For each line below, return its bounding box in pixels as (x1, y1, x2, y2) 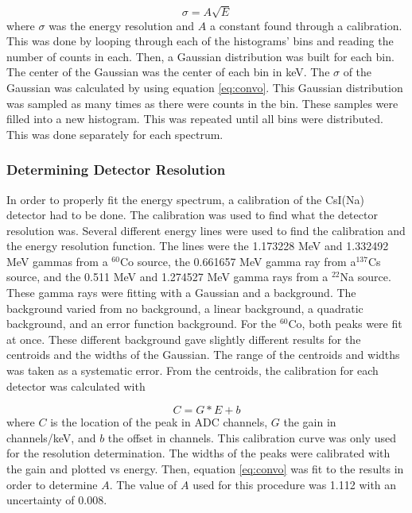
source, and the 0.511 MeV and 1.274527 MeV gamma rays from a (6, 268, 328, 285)
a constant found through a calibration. (209, 17, 402, 33)
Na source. (340, 268, 391, 285)
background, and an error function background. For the (6, 315, 277, 332)
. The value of (109, 476, 177, 492)
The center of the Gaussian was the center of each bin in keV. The (6, 64, 330, 80)
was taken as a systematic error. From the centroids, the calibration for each (6, 362, 379, 379)
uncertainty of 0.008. (6, 492, 107, 508)
